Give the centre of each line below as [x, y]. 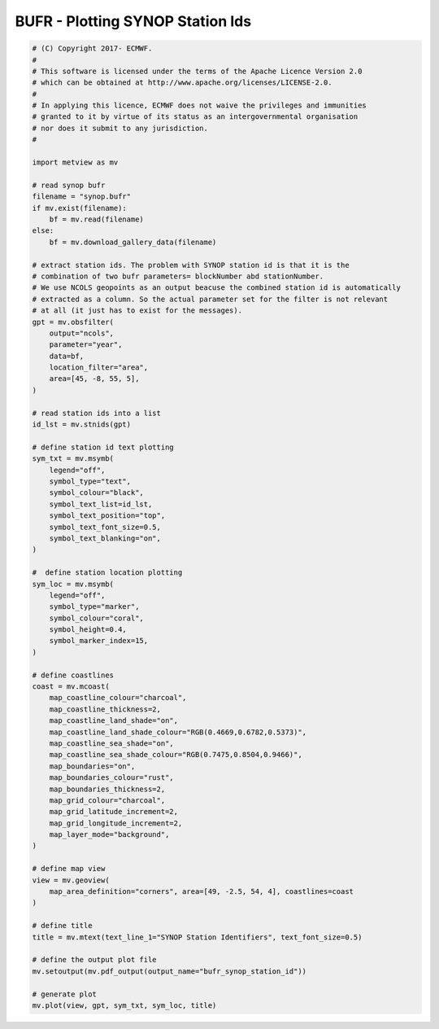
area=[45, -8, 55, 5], [94, 379]
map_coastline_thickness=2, [105, 709]
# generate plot [65, 994]
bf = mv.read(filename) [96, 219]
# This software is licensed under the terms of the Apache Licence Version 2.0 [197, 71]
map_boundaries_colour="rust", [111, 778]
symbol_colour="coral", [96, 618]
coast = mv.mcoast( [71, 687]
